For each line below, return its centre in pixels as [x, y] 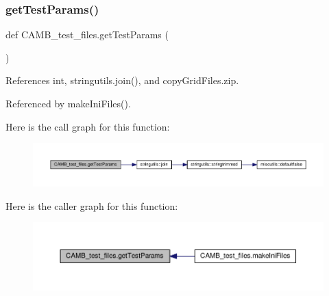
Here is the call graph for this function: [88, 126]
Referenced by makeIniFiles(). [68, 103]
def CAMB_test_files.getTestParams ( [87, 35]
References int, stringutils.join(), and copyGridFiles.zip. [122, 80]
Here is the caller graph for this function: [92, 205]
